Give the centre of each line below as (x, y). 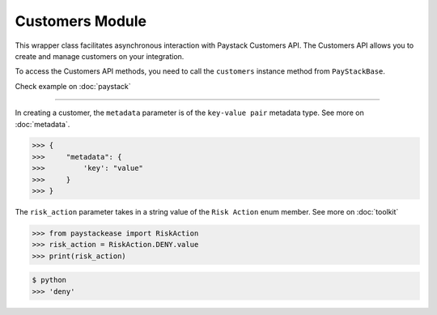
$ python (49, 280)
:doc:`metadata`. (42, 124)
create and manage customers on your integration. (100, 56)
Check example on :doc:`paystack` (73, 86)
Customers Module (81, 21)
